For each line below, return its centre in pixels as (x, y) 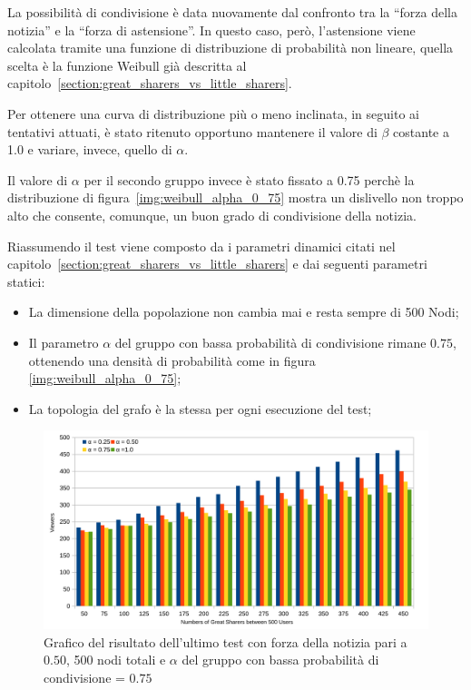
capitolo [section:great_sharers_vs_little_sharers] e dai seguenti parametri (217, 264)
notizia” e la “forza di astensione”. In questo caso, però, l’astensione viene (211, 30)
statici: (26, 281)
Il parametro (64, 342)
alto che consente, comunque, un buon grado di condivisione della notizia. (212, 215)
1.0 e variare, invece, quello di (90, 149)
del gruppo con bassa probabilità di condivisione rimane (270, 342)
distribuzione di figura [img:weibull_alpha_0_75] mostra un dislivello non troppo (235, 197)
